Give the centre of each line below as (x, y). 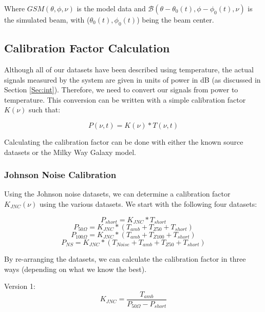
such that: (44, 110)
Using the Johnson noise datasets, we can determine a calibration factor (117, 194)
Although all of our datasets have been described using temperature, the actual (129, 69)
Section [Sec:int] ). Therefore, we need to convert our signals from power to (121, 90)
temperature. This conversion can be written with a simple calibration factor (125, 99)
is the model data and (111, 8)
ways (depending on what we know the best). (75, 269)
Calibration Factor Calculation (87, 48)
